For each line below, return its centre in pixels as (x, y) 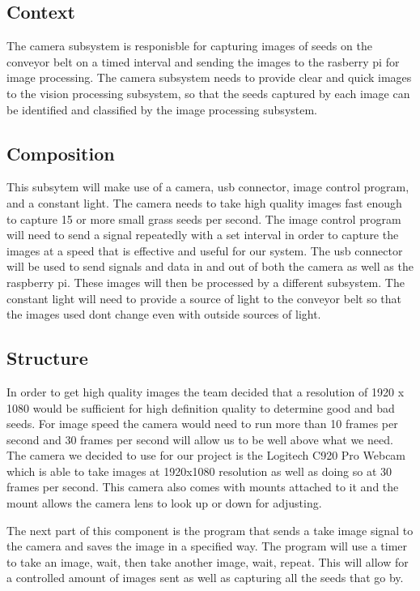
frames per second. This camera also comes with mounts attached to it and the (203, 487)
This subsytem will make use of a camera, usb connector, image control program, (208, 187)
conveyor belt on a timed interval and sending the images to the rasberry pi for (203, 61)
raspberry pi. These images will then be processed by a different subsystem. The (206, 282)
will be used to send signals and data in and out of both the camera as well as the (210, 266)
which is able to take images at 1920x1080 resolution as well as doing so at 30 (199, 471)
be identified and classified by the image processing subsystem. (162, 109)
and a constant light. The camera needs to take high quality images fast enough (204, 202)
